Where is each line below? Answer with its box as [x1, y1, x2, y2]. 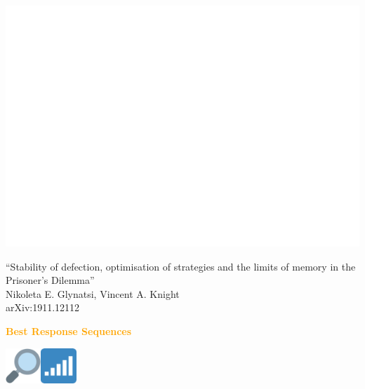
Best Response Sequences [6, 324, 132, 338]
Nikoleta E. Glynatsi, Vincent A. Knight [6, 286, 180, 301]
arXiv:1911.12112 [6, 300, 80, 315]
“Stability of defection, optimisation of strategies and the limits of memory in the [6, 259, 356, 273]
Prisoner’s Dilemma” [6, 273, 95, 287]
